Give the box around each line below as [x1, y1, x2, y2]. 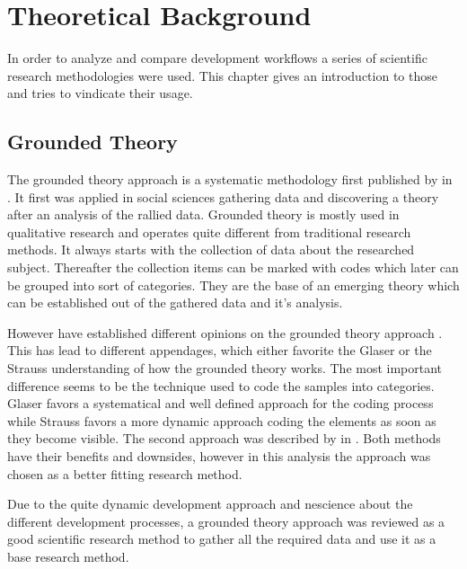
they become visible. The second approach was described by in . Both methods [7, 429, 441, 448]
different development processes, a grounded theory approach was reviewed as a [7, 511, 445, 530]
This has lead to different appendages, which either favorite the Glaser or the [7, 341, 432, 360]
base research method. [7, 547, 129, 565]
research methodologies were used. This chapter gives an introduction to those [7, 66, 437, 84]
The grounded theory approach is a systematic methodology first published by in [7, 170, 453, 189]
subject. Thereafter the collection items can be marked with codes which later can [7, 258, 459, 277]
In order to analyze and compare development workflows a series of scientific [7, 49, 427, 67]
